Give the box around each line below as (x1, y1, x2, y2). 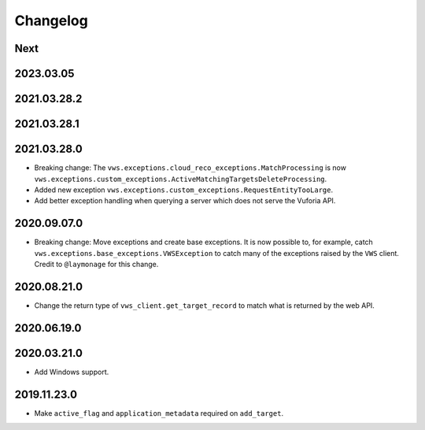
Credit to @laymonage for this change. (34, 259, 159, 269)
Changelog (14, 12, 88, 29)
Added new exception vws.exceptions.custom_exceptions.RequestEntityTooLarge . (34, 185, 334, 195)
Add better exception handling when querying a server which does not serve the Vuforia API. (34, 196, 336, 206)
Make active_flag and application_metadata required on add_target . (34, 408, 283, 417)
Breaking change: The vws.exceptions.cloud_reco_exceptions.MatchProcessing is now (34, 163, 346, 172)
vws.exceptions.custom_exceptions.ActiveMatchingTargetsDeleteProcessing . (34, 174, 327, 183)
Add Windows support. (34, 367, 109, 376)
